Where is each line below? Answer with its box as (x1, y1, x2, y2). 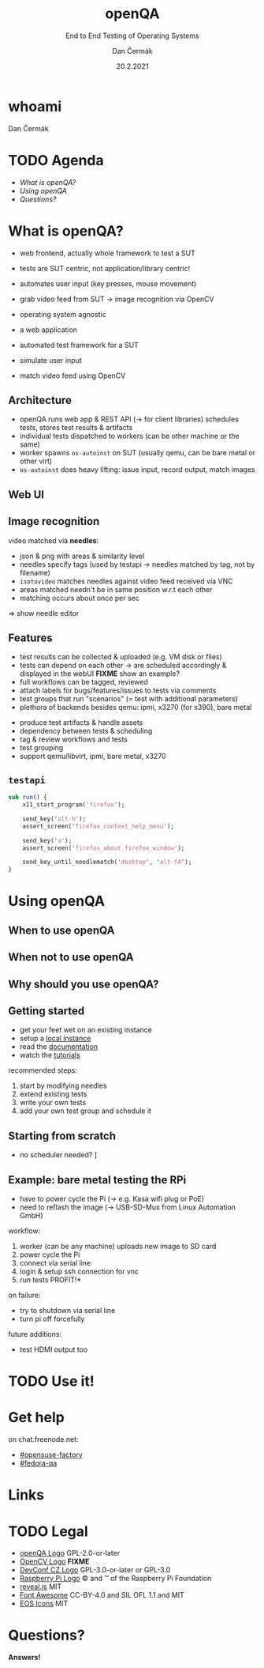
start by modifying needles (19, 1081, 107, 1091)
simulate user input (19, 355, 83, 364)
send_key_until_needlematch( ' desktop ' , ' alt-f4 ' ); (22, 859, 192, 866)
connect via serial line (19, 1259, 91, 1267)
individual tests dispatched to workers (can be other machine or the (19, 432, 240, 441)
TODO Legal (8, 1523, 88, 1540)
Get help (8, 1409, 65, 1427)
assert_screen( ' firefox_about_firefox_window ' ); (22, 843, 185, 852)
